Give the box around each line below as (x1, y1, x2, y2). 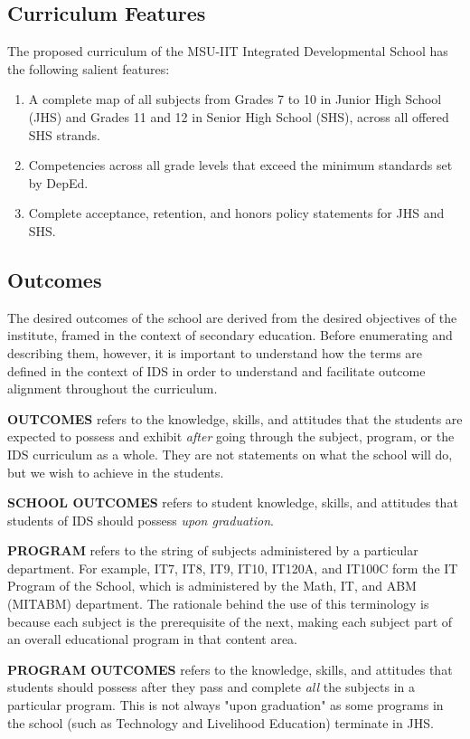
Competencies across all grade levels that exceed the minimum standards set (28, 156, 453, 175)
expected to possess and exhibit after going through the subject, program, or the (7, 427, 455, 446)
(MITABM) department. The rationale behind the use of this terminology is (7, 594, 429, 613)
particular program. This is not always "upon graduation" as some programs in (7, 696, 444, 715)
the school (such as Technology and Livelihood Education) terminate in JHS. (7, 713, 434, 732)
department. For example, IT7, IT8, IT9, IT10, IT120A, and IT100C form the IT (7, 558, 458, 577)
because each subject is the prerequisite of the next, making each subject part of (7, 611, 453, 630)
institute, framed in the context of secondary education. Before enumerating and (7, 326, 453, 345)
